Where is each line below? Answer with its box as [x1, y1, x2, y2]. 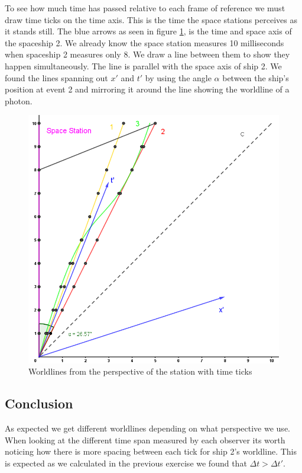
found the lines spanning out [5, 71, 108, 84]
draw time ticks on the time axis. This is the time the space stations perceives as [5, 13, 297, 25]
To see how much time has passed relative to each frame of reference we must [5, 2, 285, 14]
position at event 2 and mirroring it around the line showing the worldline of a [5, 83, 290, 95]
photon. [5, 94, 33, 107]
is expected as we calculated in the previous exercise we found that [5, 456, 247, 469]
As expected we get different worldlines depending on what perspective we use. [5, 422, 290, 434]
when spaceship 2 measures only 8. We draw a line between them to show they [5, 48, 290, 60]
